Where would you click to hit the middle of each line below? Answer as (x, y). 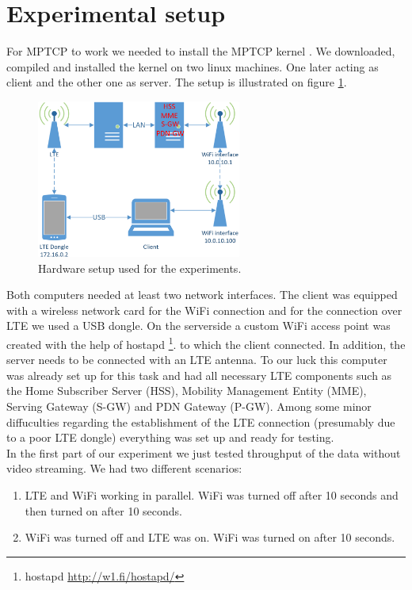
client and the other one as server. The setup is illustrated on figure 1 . (177, 82)
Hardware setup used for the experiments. (140, 268)
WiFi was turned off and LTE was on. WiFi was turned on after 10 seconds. (210, 537)
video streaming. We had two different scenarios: (124, 468)
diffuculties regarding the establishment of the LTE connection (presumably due (201, 421)
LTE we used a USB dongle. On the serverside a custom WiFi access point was (198, 326)
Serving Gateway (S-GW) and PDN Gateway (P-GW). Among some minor (189, 406)
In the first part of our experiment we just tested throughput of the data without (204, 452)
